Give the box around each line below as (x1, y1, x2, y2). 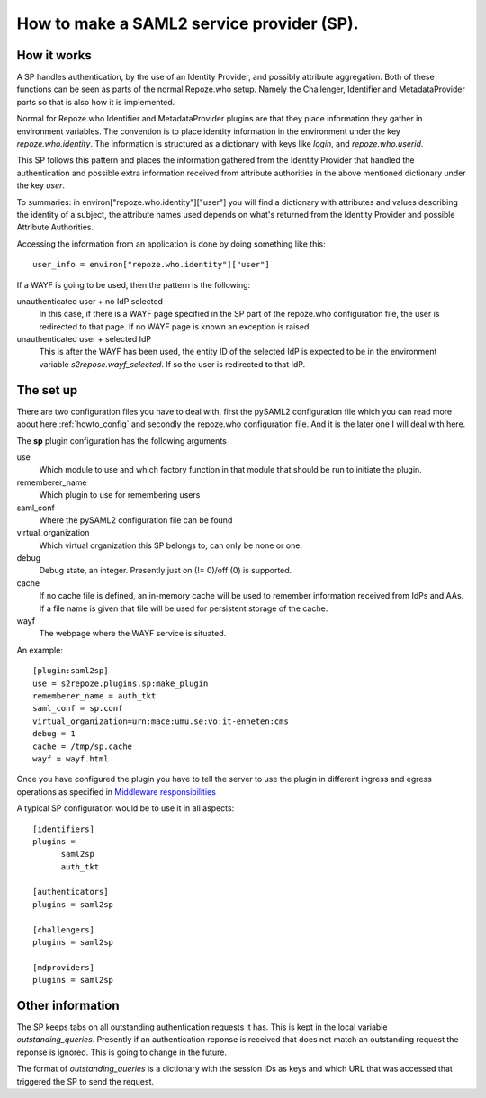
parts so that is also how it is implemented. (16, 96, 175, 107)
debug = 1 (32, 729, 76, 739)
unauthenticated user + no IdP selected (16, 295, 164, 306)
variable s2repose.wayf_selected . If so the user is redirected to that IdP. (39, 358, 306, 369)
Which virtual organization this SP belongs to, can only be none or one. (39, 540, 303, 551)
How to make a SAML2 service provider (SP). (16, 13, 359, 33)
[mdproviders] (32, 962, 94, 972)
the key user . (16, 180, 66, 191)
